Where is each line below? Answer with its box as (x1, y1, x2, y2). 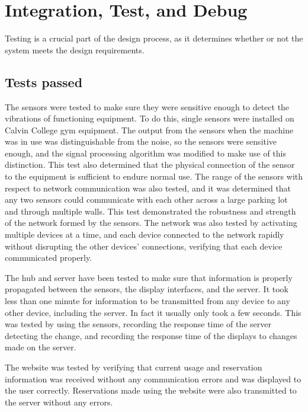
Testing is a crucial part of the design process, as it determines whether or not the (5, 32, 303, 44)
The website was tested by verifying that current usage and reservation (5, 360, 262, 373)
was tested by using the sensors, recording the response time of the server (5, 318, 272, 330)
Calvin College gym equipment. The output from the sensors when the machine (5, 123, 294, 136)
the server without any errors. (5, 395, 113, 408)
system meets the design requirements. (5, 43, 145, 56)
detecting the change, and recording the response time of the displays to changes (5, 329, 297, 341)
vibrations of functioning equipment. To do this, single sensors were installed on (5, 112, 294, 124)
